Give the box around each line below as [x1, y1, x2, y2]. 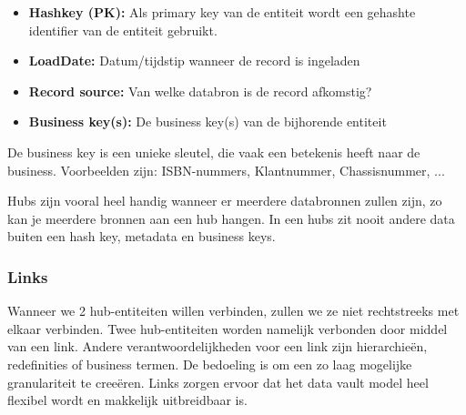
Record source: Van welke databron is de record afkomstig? [28, 81, 372, 100]
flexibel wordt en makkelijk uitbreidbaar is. [7, 390, 248, 410]
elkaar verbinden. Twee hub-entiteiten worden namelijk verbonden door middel [7, 319, 448, 338]
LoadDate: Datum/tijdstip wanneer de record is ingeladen [28, 51, 360, 70]
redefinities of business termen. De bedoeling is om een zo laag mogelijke [7, 354, 412, 373]
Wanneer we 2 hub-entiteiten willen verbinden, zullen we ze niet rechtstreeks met [7, 301, 460, 320]
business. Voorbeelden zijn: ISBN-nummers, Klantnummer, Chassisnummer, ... [7, 160, 445, 179]
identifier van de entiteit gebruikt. [28, 20, 218, 39]
